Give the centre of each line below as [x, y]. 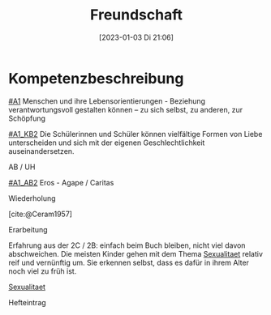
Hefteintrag [27, 302]
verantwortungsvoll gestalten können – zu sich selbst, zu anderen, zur [126, 109]
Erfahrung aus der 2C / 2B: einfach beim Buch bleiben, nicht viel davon [127, 245]
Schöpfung [27, 118]
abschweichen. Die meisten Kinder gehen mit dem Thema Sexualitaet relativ [136, 253]
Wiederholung [32, 198]
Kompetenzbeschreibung [96, 78]
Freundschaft [136, 15]
